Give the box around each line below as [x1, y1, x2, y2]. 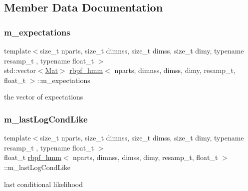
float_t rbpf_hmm [4, 152, 61, 162]
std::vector [4, 65, 36, 75]
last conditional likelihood [4, 178, 83, 189]
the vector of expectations [4, 91, 83, 102]
